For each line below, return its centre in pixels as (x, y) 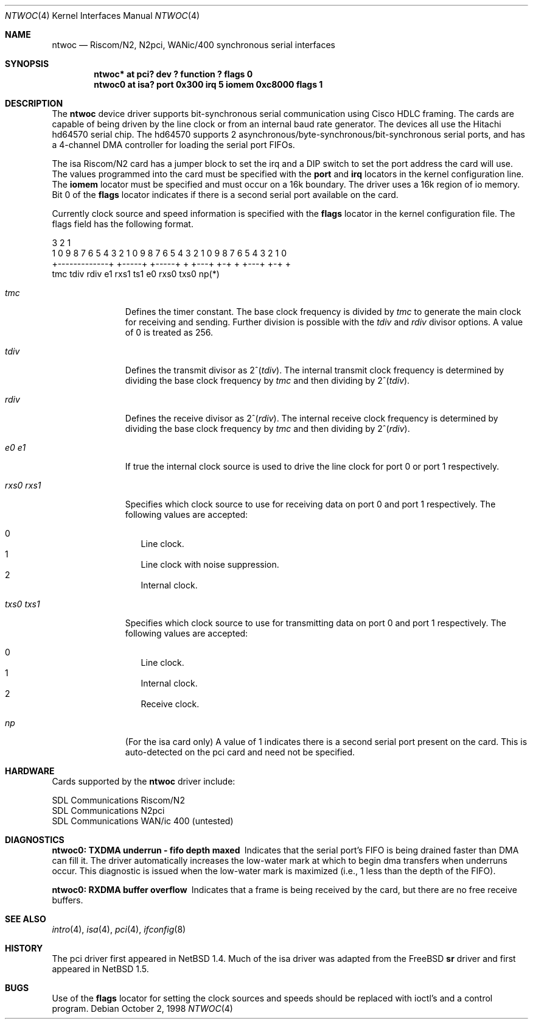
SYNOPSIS (27, 64)
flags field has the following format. (123, 224)
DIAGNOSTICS (35, 840)
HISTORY (24, 948)
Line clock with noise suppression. (210, 564)
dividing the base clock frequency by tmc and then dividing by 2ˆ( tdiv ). (267, 380)
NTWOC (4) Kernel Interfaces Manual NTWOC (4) (103, 16)
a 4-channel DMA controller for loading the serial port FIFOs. (173, 145)
